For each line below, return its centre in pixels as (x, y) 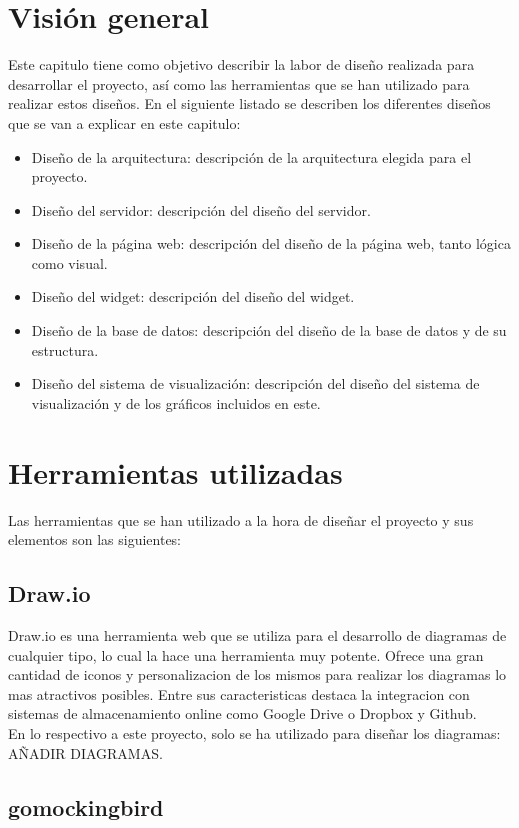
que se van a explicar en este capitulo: (124, 122)
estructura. (65, 349)
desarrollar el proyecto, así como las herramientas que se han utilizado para (239, 83)
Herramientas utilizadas (175, 471)
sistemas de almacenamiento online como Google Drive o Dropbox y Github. (242, 713)
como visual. (69, 262)
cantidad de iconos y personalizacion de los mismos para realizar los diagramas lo (257, 674)
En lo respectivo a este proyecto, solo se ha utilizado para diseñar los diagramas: (254, 732)
